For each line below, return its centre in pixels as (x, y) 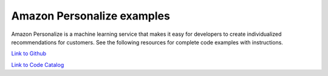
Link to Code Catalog (38, 64)
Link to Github (29, 54)
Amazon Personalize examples (91, 16)
